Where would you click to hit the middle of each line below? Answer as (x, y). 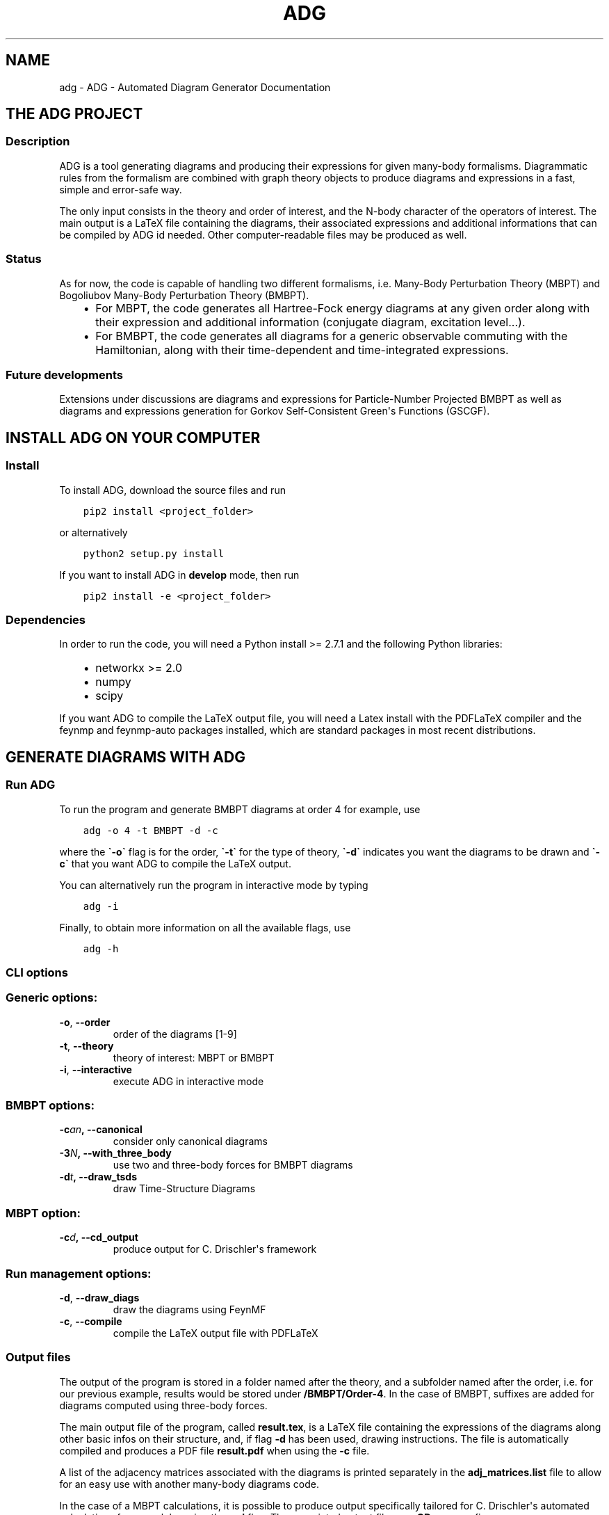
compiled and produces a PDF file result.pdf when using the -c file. (214, 1450)
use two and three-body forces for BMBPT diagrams (233, 1165)
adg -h (101, 948)
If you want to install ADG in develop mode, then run (179, 575)
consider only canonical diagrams (190, 1141)
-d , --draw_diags (99, 1297)
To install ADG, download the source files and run (172, 490)
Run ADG (31, 785)
